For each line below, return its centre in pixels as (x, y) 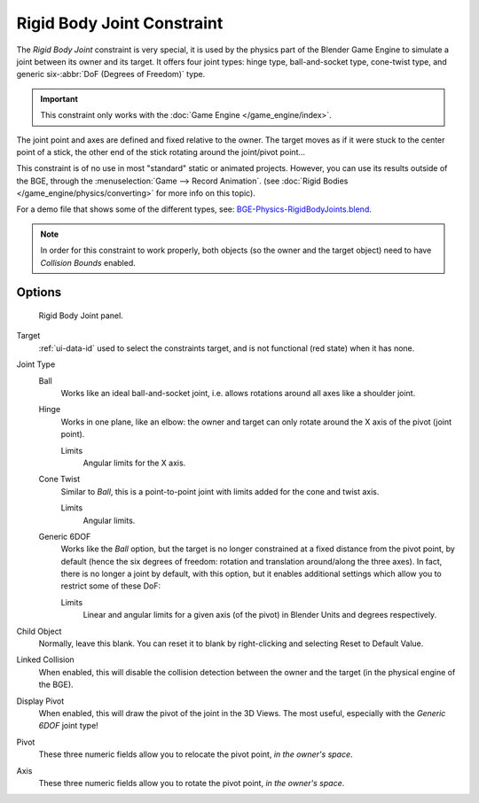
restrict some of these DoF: (111, 586)
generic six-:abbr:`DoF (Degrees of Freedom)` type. (111, 74)
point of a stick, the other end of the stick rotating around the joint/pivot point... (161, 152)
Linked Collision (45, 659)
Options (39, 292)
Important (59, 98)
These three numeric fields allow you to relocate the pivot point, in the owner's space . (196, 754)
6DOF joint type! (69, 726)
